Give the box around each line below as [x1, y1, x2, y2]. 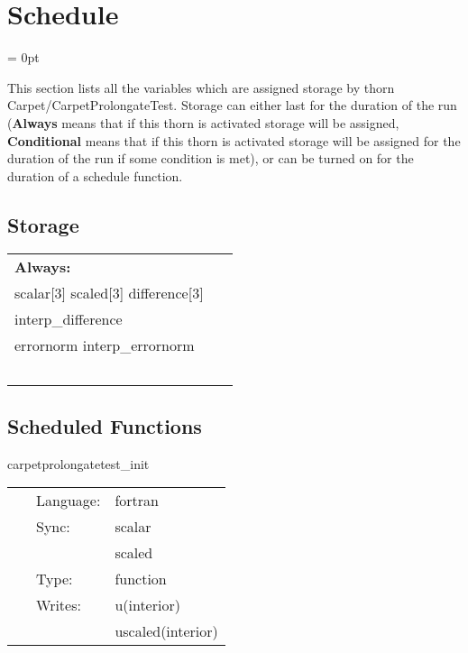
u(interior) [115, 594, 180, 616]
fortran [115, 490, 159, 511]
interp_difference [14, 308, 123, 330]
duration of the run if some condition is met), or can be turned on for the [7, 149, 414, 168]
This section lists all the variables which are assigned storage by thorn [7, 78, 395, 97]
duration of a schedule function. [7, 166, 183, 185]
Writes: [36, 594, 81, 616]
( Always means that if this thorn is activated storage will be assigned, [7, 113, 399, 132]
